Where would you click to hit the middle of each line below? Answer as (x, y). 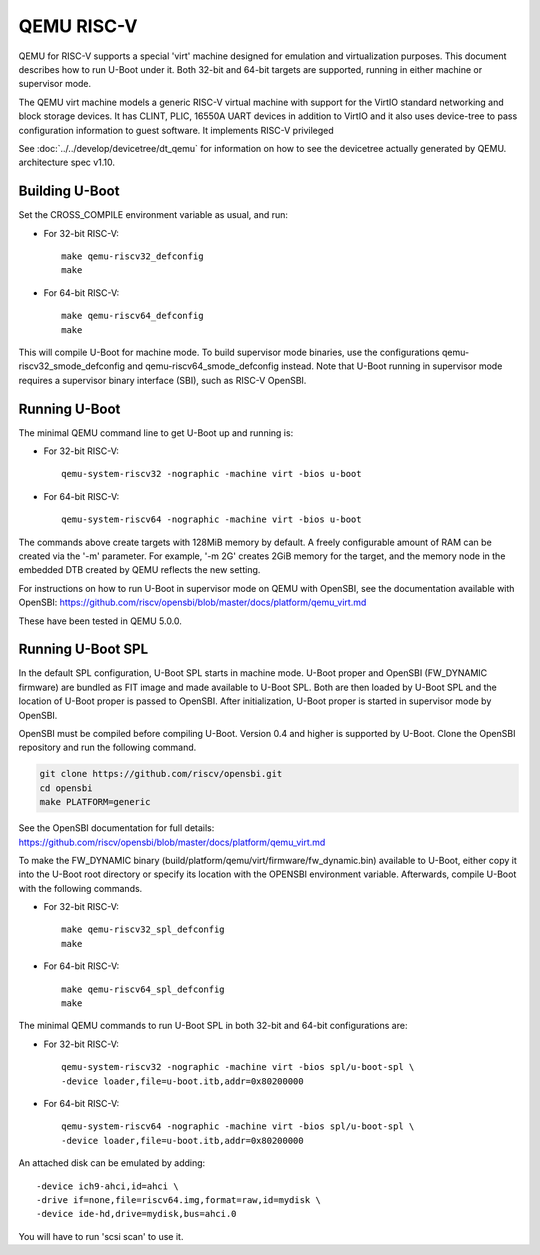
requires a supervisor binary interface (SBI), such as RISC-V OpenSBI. (162, 380)
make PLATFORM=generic (95, 802)
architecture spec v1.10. (66, 162)
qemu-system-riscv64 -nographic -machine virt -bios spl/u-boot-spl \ (238, 1126)
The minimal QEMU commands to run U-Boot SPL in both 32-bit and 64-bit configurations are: (213, 1026)
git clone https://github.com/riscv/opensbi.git (161, 774)
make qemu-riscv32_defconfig (132, 256)
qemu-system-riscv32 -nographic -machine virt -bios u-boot (211, 474)
